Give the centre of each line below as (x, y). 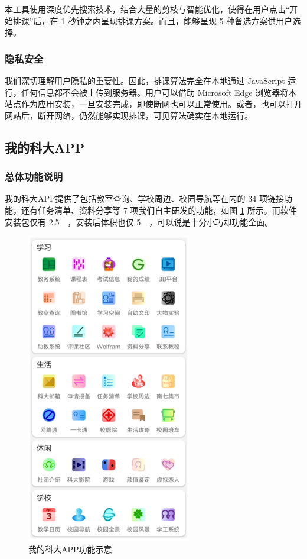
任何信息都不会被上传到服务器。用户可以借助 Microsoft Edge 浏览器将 (155, 92)
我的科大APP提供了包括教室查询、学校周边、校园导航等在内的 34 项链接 (144, 198)
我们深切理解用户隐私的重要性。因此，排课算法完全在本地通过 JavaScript (145, 80)
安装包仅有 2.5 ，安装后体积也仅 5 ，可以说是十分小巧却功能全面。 (139, 222)
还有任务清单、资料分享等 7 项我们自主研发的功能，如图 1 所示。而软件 (159, 210)
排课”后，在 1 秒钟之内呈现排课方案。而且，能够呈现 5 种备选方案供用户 (153, 20)
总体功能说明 (34, 177)
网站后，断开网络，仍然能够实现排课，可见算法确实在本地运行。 (129, 115)
